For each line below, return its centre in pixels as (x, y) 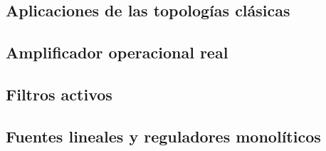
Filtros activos (59, 94)
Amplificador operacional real (117, 52)
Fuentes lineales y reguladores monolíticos (163, 136)
